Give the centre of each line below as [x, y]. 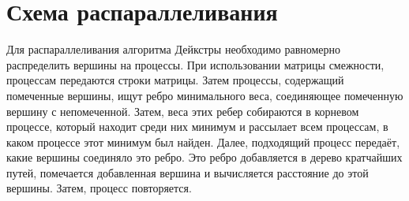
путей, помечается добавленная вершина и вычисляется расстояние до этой [188, 172]
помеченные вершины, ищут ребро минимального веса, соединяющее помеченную [205, 95]
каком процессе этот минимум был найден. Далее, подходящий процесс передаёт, [203, 141]
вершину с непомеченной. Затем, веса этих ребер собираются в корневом [183, 111]
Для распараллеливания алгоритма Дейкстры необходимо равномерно [174, 49]
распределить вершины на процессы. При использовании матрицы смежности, [195, 64]
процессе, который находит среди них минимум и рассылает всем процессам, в [197, 127]
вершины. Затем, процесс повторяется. [99, 188]
